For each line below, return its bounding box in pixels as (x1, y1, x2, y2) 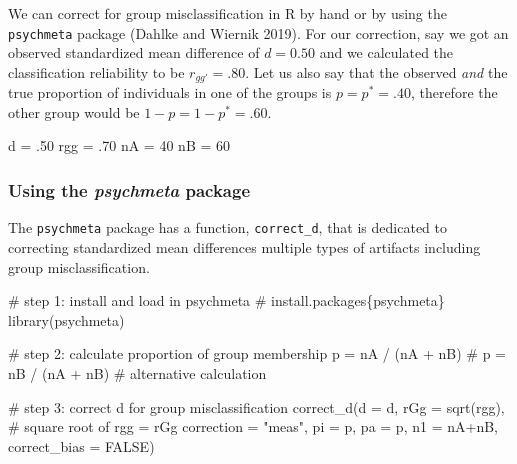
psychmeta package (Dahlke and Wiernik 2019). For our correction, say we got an (8, 22, 509, 43)
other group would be (8, 101, 140, 122)
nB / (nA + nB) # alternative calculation (8, 362, 267, 383)
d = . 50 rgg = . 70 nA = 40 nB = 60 (8, 135, 231, 156)
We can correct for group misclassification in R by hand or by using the (8, 3, 447, 23)
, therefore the (410, 82, 498, 103)
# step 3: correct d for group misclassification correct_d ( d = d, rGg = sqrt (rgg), (8, 396, 505, 417)
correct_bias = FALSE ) (8, 435, 155, 456)
